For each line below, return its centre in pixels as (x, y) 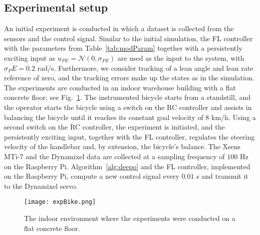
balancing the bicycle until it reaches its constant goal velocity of (104, 117)
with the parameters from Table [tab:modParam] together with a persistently (123, 48)
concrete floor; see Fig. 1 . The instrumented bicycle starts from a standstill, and (127, 97)
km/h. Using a (234, 117)
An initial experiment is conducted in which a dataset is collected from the (119, 28)
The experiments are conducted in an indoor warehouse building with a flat (120, 87)
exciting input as (30, 57)
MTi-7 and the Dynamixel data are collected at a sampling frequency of (114, 156)
